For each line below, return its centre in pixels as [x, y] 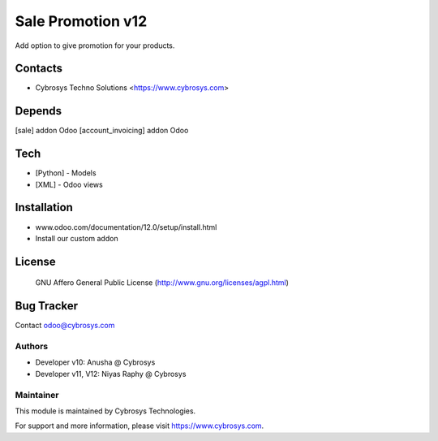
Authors [32, 347]
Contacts [39, 69]
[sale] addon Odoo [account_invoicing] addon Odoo [102, 131]
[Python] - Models [66, 173]
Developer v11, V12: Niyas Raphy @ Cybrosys [111, 374]
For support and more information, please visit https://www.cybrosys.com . [140, 426]
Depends [39, 111]
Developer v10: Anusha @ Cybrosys [95, 362]
